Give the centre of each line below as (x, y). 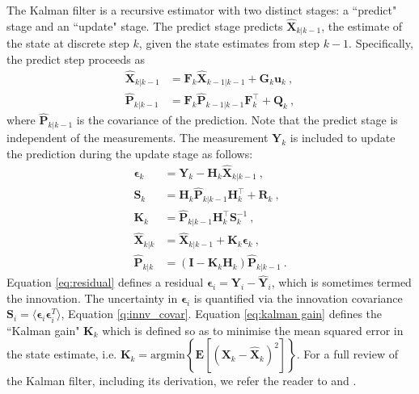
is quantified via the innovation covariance (298, 298)
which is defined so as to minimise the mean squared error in (253, 330)
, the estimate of (362, 25)
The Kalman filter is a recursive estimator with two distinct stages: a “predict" (202, 10)
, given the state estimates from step (229, 43)
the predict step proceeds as (76, 59)
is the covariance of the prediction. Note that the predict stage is (237, 120)
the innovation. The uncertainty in (92, 298)
